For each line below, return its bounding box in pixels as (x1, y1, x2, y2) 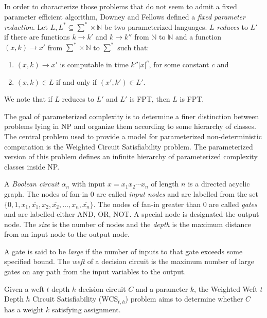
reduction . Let (4, 21, 48, 32)
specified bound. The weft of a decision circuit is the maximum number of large (4, 256, 254, 267)
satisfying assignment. (51, 304, 121, 314)
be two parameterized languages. (104, 21, 207, 32)
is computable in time (60, 59, 129, 69)
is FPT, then (129, 93, 170, 104)
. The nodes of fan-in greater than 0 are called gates (93, 198, 257, 209)
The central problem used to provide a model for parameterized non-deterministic (4, 130, 262, 141)
